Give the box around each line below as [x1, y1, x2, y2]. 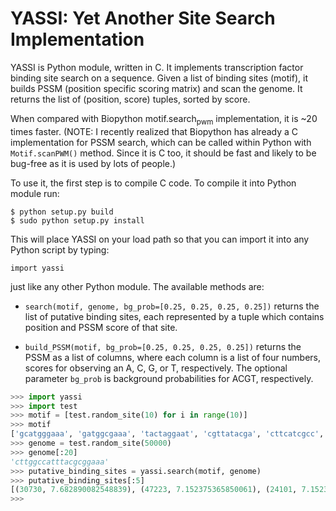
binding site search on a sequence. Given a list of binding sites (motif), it [10, 72, 308, 84]
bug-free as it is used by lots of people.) [10, 157, 177, 169]
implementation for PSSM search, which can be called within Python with [10, 136, 312, 148]
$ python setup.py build [10, 207, 114, 217]
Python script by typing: [10, 243, 110, 256]
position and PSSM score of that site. [24, 321, 178, 333]
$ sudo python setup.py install [10, 215, 145, 226]
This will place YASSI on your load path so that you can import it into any [10, 233, 310, 245]
